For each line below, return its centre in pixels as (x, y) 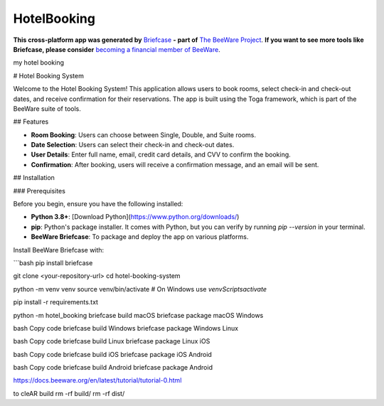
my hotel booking (38, 63)
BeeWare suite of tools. (47, 108)
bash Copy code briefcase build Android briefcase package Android (113, 368)
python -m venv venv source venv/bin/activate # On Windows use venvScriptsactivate (140, 289)
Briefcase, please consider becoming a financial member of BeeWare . (117, 49)
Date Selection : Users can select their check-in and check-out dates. (133, 145)
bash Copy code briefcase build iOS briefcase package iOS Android (113, 354)
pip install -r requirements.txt (56, 302)
